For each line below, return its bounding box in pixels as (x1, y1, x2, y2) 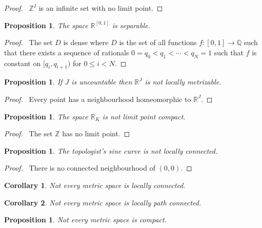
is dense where (63, 37, 109, 48)
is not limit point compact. (102, 111, 186, 121)
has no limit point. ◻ (62, 128, 130, 139)
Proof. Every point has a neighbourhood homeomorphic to (4, 93, 191, 104)
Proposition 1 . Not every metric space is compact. (4, 214, 167, 225)
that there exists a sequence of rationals (4, 47, 129, 57)
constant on (4, 57, 41, 68)
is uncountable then (71, 76, 132, 87)
